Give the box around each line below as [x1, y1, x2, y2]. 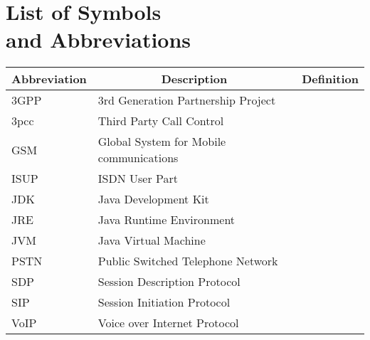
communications [97, 149, 179, 166]
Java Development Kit [97, 191, 209, 208]
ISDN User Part [97, 170, 178, 187]
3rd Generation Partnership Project [97, 92, 276, 109]
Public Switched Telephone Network [97, 253, 278, 270]
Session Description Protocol [97, 273, 240, 290]
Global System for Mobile [97, 133, 226, 150]
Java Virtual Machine [97, 232, 206, 249]
